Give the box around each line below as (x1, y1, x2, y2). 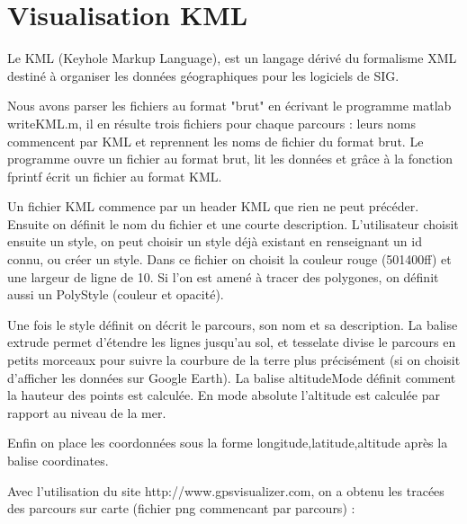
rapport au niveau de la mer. (7, 403, 166, 422)
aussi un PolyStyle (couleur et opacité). (7, 285, 224, 304)
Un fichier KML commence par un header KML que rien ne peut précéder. (7, 197, 419, 216)
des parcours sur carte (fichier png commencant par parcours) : (7, 499, 355, 518)
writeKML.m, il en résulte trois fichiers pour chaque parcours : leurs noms (7, 113, 417, 132)
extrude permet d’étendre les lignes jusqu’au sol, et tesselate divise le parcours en (7, 333, 456, 351)
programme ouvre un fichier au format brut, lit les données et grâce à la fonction (7, 149, 454, 168)
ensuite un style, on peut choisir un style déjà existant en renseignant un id (7, 232, 422, 251)
